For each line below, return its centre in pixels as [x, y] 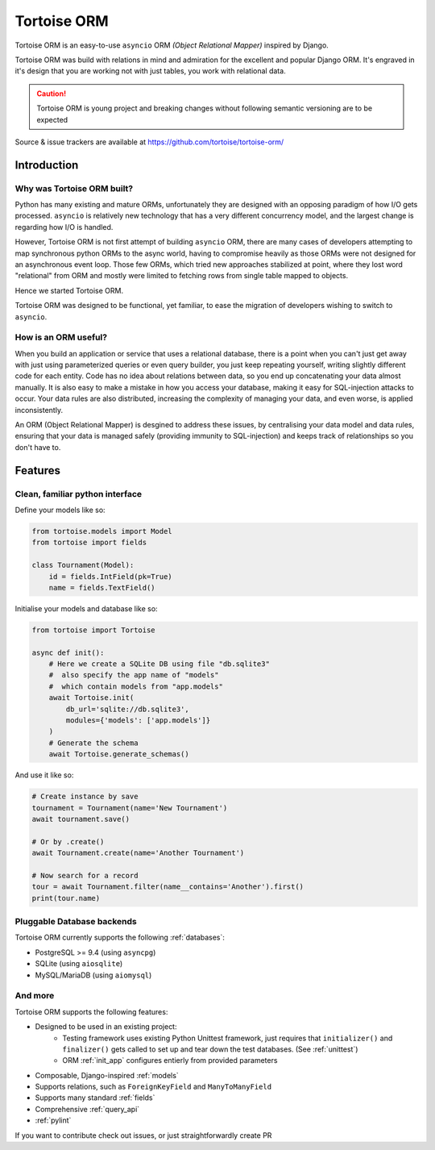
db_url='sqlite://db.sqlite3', [127, 709]
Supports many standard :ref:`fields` [95, 1098]
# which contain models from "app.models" [136, 686]
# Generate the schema [93, 743]
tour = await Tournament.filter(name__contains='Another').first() [168, 887]
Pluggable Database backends [76, 922]
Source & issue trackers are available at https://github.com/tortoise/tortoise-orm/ [149, 142]
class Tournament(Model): [83, 565]
